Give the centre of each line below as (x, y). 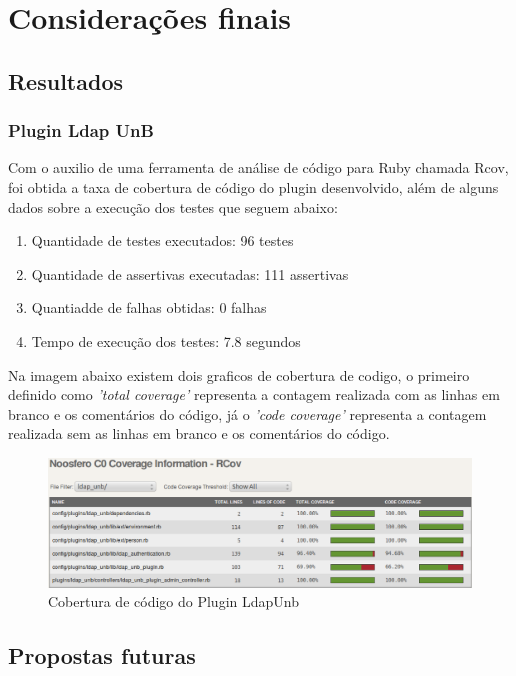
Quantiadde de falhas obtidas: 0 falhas (149, 307)
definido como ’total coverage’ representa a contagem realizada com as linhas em (254, 394)
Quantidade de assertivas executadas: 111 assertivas (190, 273)
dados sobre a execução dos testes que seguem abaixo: (173, 206)
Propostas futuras (102, 655)
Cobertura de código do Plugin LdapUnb (173, 601)
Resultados (65, 80)
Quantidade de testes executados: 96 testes (162, 240)
